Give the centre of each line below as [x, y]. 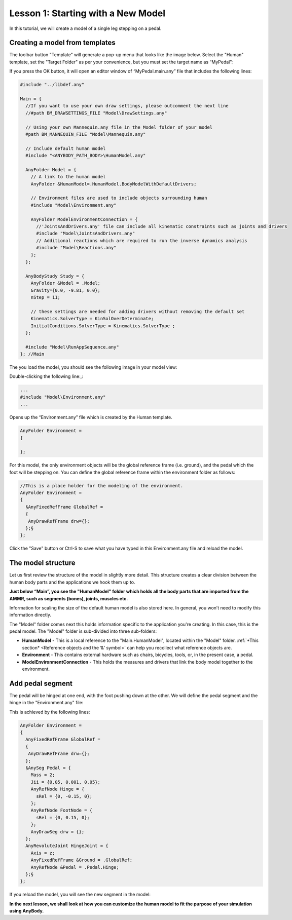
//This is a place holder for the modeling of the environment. [102, 486]
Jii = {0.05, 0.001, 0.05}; [66, 782]
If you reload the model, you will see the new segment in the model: [80, 895]
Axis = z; [43, 853]
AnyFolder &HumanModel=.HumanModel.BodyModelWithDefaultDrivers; [114, 184]
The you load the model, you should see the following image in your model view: [93, 367]
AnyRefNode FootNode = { [62, 810]
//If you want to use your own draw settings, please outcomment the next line [127, 106]
